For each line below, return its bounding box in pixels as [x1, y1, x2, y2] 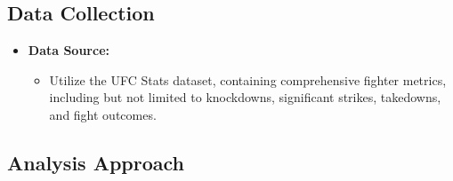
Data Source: [28, 41, 109, 59]
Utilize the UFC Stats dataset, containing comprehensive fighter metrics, [49, 70, 447, 89]
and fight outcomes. [49, 105, 157, 123]
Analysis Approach [7, 148, 184, 176]
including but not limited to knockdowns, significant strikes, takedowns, [49, 88, 441, 106]
